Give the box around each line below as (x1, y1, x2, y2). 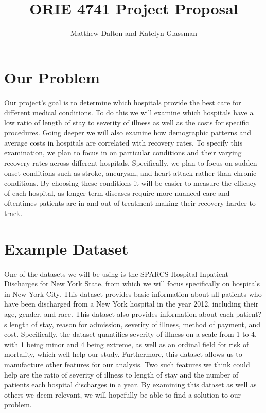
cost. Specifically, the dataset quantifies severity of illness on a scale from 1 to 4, (4, 329, 257, 339)
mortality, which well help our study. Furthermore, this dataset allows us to (4, 349, 242, 360)
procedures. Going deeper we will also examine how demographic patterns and (4, 127, 252, 138)
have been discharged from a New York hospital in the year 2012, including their (4, 298, 259, 309)
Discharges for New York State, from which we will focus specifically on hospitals (4, 278, 260, 289)
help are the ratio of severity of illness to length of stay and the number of (4, 369, 239, 380)
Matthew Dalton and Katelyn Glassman (70, 28, 197, 39)
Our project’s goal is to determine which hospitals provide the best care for (4, 97, 241, 107)
